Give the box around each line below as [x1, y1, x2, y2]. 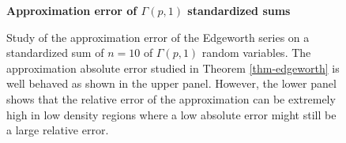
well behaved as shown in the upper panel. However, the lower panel [6, 75, 337, 92]
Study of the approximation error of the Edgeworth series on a [6, 28, 310, 45]
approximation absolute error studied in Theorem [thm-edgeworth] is [6, 59, 340, 76]
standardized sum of [6, 44, 104, 61]
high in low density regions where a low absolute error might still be [6, 106, 337, 122]
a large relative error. [6, 122, 109, 138]
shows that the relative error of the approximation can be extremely [6, 90, 336, 107]
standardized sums [187, 2, 291, 18]
